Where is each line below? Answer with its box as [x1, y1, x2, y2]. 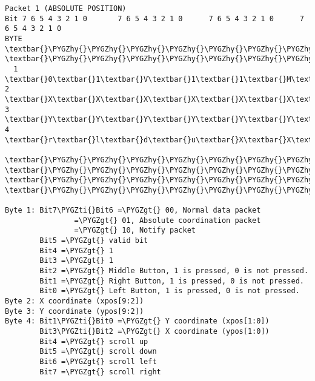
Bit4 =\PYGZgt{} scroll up [39, 337, 148, 346]
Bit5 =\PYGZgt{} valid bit [39, 236, 148, 245]
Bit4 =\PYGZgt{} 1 [39, 246, 113, 255]
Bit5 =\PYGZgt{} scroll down [39, 347, 157, 356]
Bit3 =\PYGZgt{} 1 [39, 256, 113, 265]
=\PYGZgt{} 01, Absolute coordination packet [74, 216, 261, 225]
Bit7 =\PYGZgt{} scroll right [39, 367, 161, 376]
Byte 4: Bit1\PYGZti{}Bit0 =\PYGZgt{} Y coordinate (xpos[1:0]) [5, 317, 270, 326]
